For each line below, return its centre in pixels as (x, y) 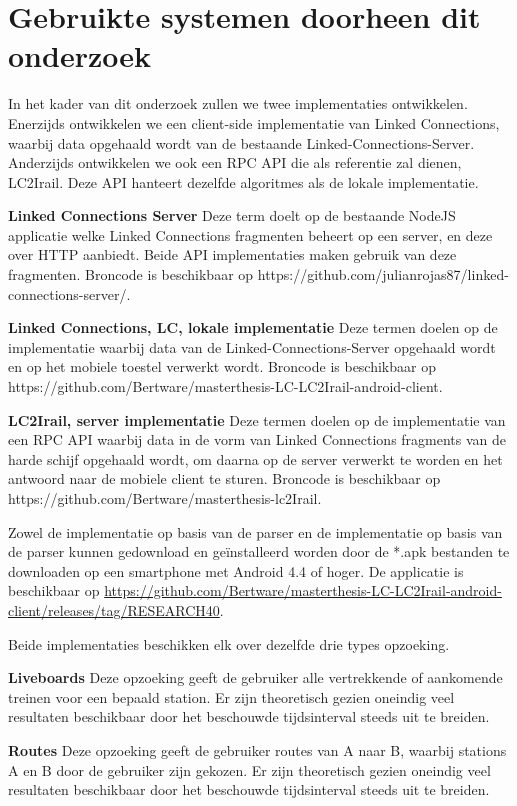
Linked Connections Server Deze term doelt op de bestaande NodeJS (232, 215)
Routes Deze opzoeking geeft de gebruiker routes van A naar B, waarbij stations (257, 749)
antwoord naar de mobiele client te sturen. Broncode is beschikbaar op (224, 478)
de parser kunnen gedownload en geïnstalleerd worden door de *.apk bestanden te (259, 551)
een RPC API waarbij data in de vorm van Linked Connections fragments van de (257, 439)
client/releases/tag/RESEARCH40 (114, 609)
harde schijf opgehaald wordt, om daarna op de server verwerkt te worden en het (255, 458)
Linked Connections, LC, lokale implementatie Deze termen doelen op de (253, 327)
